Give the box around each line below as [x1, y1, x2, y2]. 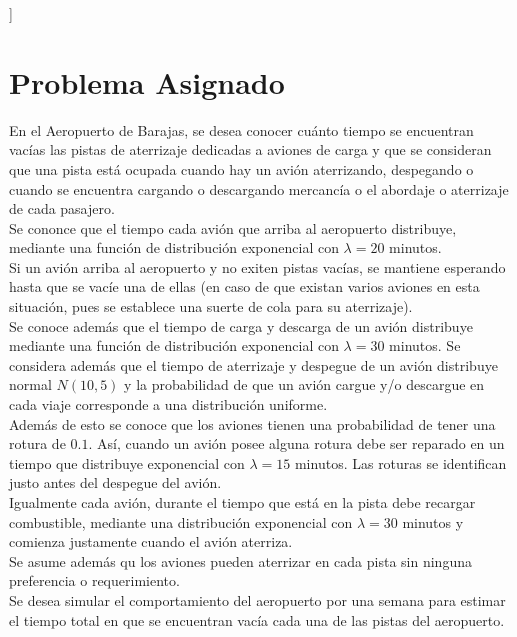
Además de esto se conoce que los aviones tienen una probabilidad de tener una [9, 413, 496, 434]
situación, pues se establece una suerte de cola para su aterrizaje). [9, 296, 413, 317]
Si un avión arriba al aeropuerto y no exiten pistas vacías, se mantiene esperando [9, 256, 506, 277]
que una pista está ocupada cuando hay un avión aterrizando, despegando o [9, 158, 474, 179]
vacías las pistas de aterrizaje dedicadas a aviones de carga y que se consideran [9, 139, 492, 160]
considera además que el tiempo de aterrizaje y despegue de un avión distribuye [9, 354, 498, 375]
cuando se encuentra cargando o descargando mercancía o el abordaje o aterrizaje [9, 178, 509, 199]
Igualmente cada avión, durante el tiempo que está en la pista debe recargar [9, 492, 476, 512]
